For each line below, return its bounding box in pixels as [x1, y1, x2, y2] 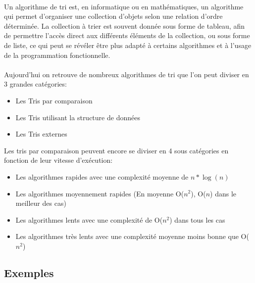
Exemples [4, 265, 54, 280]
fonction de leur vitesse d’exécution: [4, 155, 113, 165]
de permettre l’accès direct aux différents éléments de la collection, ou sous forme [4, 30, 250, 41]
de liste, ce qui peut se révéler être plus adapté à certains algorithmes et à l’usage [4, 40, 252, 50]
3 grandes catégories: [4, 79, 67, 89]
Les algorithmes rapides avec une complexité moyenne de [15, 171, 189, 182]
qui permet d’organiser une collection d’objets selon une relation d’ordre [4, 11, 223, 21]
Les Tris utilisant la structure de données [15, 112, 140, 122]
